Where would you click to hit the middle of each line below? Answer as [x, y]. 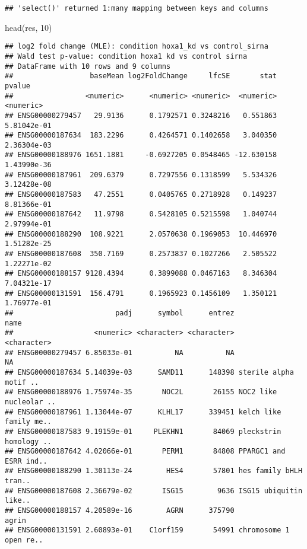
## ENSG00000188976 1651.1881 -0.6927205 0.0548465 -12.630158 [141, 155]
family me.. [28, 422]
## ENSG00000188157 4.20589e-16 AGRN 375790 [120, 511]
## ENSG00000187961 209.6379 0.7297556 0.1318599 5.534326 [141, 175]
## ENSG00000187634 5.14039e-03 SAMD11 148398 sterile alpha [149, 372]
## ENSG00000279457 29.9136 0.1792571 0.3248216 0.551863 [141, 115]
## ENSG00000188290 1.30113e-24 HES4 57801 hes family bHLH [154, 471]
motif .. [22, 382]
